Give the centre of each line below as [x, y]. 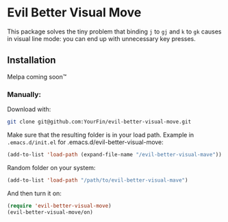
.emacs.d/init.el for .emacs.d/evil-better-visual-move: [86, 142]
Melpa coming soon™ [37, 77]
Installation [31, 60]
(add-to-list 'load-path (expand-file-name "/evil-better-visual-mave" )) [115, 154]
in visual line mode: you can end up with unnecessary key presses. [102, 38]
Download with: [29, 109]
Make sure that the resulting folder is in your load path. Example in [101, 135]
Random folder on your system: [51, 167]
